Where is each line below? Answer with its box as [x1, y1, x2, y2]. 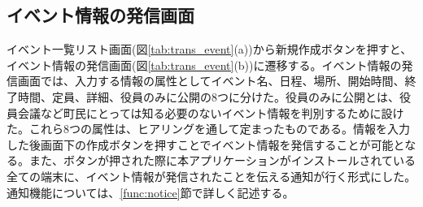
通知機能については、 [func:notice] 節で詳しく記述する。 [7, 183, 294, 201]
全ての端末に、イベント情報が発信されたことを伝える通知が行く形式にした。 [7, 167, 416, 184]
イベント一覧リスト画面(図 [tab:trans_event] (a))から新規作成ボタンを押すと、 [7, 41, 412, 58]
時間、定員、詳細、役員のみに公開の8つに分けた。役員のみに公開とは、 [17, 88, 399, 105]
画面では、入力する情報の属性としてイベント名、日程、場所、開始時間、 [17, 72, 405, 89]
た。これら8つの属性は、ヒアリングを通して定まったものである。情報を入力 [7, 120, 410, 137]
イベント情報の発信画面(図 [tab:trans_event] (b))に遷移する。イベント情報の [7, 56, 402, 73]
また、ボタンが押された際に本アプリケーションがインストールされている [28, 152, 416, 169]
